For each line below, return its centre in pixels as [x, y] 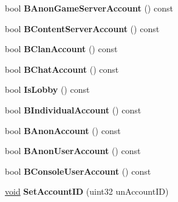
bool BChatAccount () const [62, 69]
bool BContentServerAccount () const [82, 28]
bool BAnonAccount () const [63, 130]
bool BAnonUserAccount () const [73, 151]
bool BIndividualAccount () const [73, 109]
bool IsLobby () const [47, 89]
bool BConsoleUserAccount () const [78, 171]
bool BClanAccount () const [61, 49]
